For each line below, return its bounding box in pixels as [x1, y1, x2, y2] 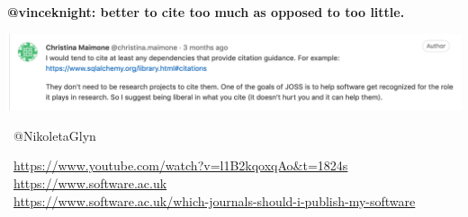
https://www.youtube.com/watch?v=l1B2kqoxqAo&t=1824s [13, 156, 348, 175]
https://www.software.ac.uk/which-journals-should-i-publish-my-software [13, 191, 416, 210]
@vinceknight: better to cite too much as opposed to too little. [7, 3, 405, 21]
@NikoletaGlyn [13, 126, 96, 144]
